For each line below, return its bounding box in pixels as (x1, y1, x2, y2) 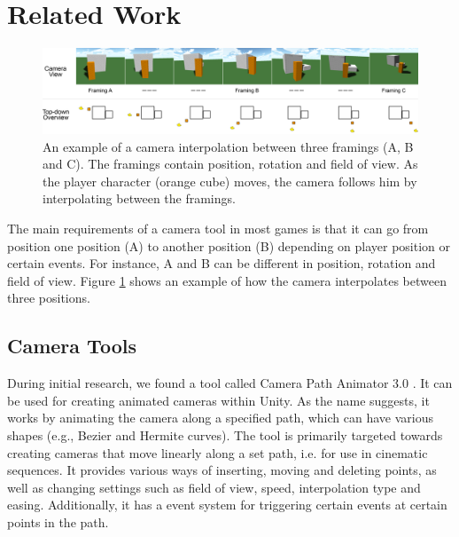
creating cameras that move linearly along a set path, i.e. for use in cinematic (7, 443, 428, 462)
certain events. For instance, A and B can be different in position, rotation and (7, 254, 436, 272)
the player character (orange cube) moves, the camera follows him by (43, 171, 417, 190)
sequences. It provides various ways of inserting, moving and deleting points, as (7, 461, 437, 479)
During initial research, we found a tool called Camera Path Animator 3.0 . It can (7, 374, 453, 392)
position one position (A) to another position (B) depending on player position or (7, 236, 451, 255)
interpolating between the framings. (43, 189, 236, 208)
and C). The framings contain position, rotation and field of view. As (43, 154, 418, 173)
